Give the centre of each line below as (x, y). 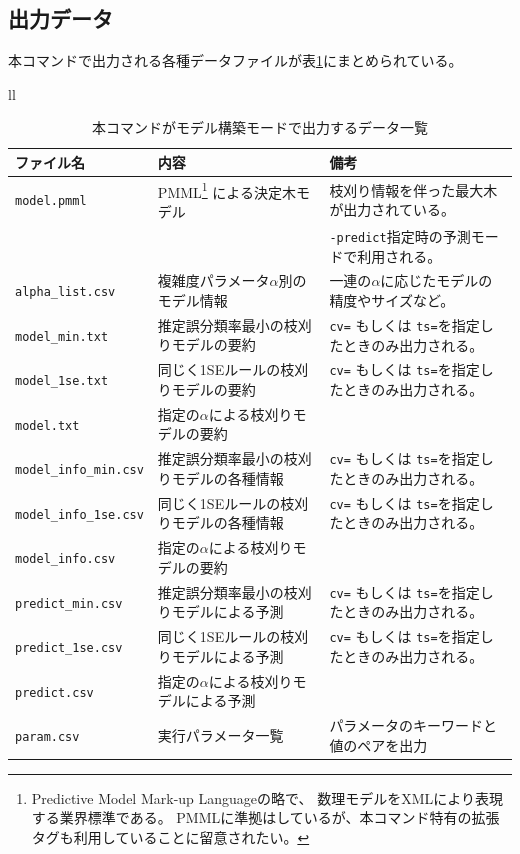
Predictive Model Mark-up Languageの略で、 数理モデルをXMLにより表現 (267, 797)
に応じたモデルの (436, 280)
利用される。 (399, 255)
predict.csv (54, 692)
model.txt (47, 425)
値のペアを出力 (378, 744)
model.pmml (51, 201)
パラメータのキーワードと (413, 725)
